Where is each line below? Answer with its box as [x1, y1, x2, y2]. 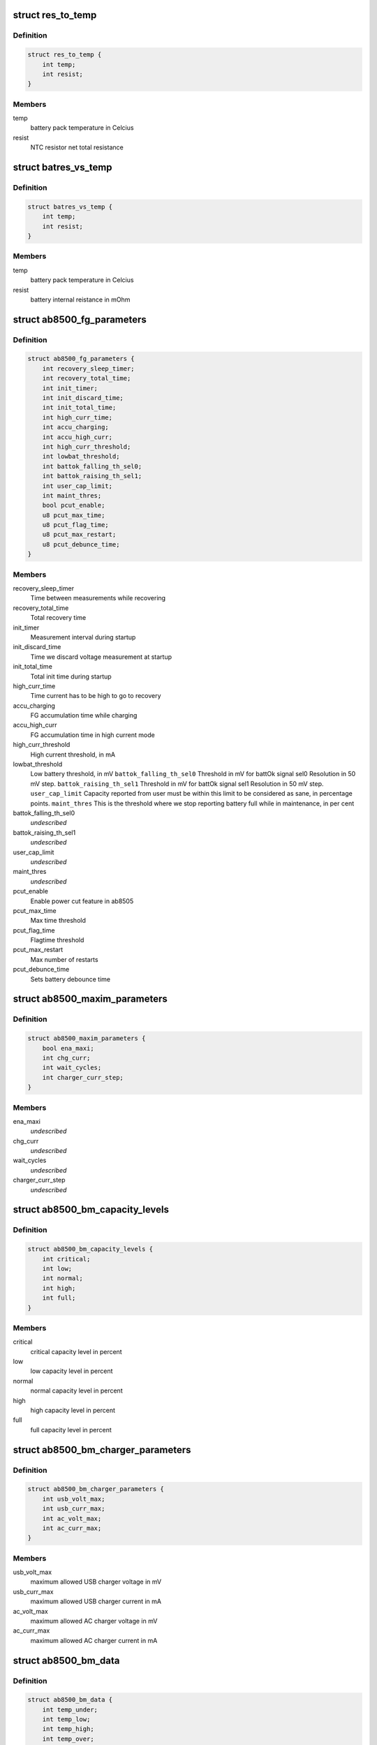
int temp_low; [42, 1716, 91, 1723]
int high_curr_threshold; [42, 443, 131, 450]
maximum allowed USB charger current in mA [30, 1597, 162, 1605]
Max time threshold [30, 916, 87, 925]
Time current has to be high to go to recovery [30, 692, 161, 700]
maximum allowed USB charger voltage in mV [30, 1577, 162, 1586]
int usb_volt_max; [42, 1494, 105, 1503]
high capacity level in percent [30, 1406, 115, 1414]
